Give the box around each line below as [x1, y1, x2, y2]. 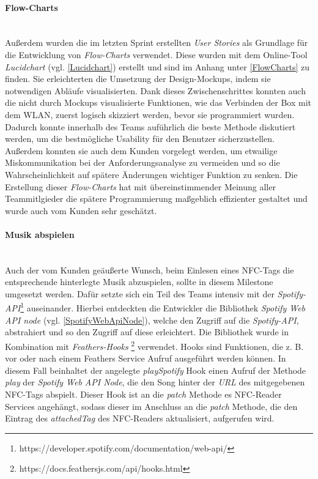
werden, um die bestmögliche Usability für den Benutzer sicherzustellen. [5, 132, 275, 145]
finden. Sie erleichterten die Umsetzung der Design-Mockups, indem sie [5, 72, 271, 85]
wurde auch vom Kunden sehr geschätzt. [5, 204, 157, 217]
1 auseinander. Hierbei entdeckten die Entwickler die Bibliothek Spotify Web [20, 300, 306, 314]
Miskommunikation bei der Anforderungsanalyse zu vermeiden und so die [5, 156, 280, 169]
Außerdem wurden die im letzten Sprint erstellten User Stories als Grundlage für [5, 36, 308, 49]
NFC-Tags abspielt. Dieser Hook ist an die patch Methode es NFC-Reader [5, 387, 282, 400]
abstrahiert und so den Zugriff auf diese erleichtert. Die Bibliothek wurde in [5, 325, 289, 338]
